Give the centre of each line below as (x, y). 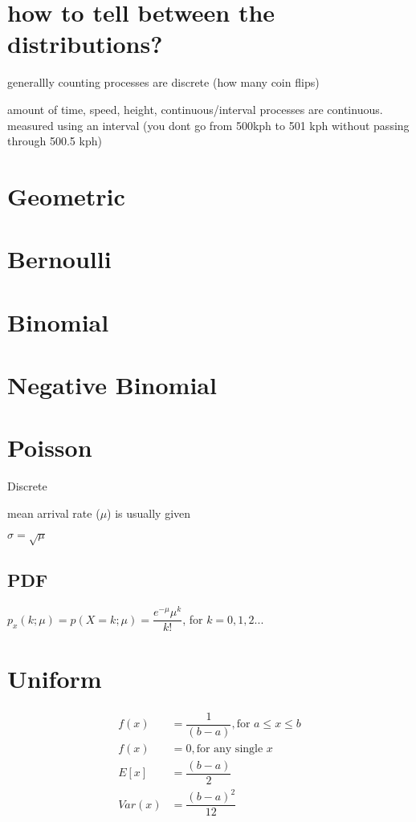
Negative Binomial (112, 385)
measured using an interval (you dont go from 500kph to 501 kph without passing (208, 125)
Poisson (50, 448)
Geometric (66, 195)
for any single (230, 749)
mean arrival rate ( (54, 513)
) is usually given (149, 513)
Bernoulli (59, 259)
